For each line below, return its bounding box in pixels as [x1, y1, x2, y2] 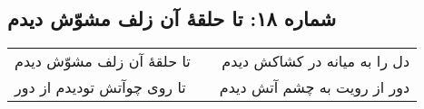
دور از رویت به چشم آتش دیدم [219, 77, 410, 98]
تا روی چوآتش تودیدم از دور [15, 77, 186, 98]
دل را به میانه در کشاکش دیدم [222, 50, 410, 72]
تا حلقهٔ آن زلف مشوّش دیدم [15, 50, 191, 72]
